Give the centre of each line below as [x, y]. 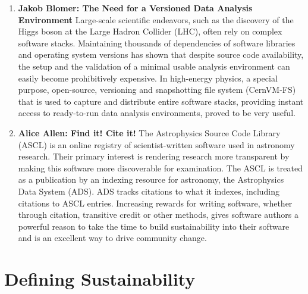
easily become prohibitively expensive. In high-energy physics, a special [148, 78]
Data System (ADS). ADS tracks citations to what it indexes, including [149, 191]
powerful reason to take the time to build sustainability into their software [154, 226]
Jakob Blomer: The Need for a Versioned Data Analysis [135, 8]
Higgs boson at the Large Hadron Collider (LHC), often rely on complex [150, 31]
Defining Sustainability [100, 279]
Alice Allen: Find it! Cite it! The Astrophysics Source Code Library [149, 132]
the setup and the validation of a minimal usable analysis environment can [154, 66]
